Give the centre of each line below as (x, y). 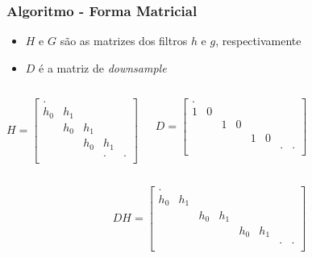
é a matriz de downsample (103, 67)
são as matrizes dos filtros (124, 41)
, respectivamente (258, 41)
